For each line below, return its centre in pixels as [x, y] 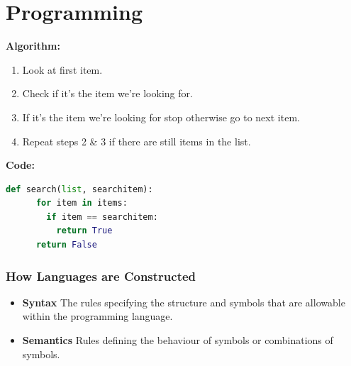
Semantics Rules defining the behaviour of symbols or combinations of [178, 340]
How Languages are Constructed [101, 276]
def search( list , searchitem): [79, 189]
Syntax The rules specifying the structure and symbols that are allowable [184, 302]
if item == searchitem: [102, 217]
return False [66, 245]
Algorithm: [33, 46]
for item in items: [82, 203]
